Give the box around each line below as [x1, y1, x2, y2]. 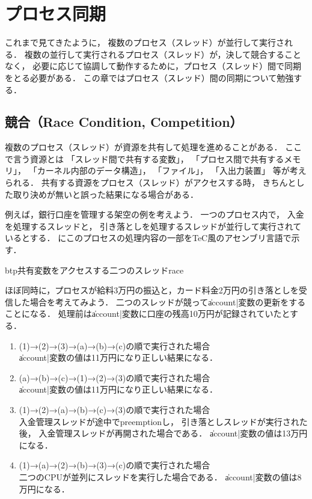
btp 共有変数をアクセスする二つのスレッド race [5, 263, 184, 276]
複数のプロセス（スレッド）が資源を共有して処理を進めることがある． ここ [5, 141, 302, 153]
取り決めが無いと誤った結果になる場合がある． [13, 188, 198, 200]
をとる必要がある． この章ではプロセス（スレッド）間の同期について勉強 [5, 71, 294, 84]
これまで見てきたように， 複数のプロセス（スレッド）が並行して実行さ [5, 36, 285, 49]
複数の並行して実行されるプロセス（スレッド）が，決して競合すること [24, 47, 301, 60]
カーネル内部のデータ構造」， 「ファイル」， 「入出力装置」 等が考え [37, 164, 307, 177]
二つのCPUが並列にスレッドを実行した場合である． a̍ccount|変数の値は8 [19, 470, 302, 483]
